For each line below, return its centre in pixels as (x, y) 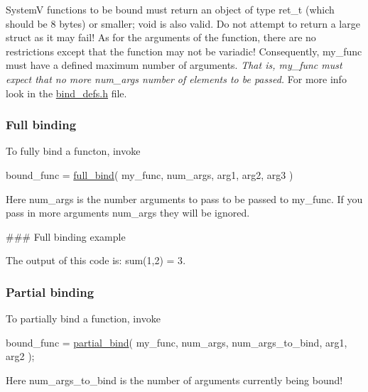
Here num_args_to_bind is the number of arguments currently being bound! (174, 380)
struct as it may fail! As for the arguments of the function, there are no (161, 37)
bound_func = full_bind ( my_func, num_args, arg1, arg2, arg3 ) (150, 174)
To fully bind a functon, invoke (73, 151)
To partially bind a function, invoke (83, 318)
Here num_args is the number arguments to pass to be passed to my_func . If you (184, 198)
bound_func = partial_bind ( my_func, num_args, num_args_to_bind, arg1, (177, 342)
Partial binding (50, 292)
